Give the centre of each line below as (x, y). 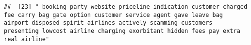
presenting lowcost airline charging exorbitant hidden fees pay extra (122, 31)
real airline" (27, 39)
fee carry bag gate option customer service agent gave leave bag (114, 15)
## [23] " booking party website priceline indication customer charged (126, 7)
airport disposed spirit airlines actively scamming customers (108, 23)
